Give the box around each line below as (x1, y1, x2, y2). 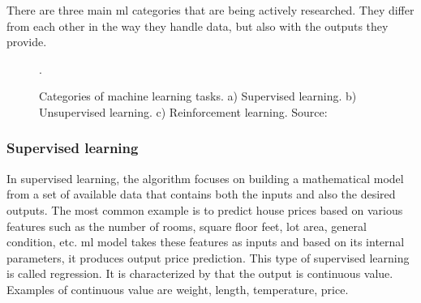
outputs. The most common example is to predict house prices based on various (6, 201, 403, 218)
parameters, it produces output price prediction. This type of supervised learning (6, 249, 410, 266)
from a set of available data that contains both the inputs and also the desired (6, 186, 396, 203)
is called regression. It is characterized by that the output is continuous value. (6, 265, 393, 282)
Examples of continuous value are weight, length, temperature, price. (6, 280, 349, 297)
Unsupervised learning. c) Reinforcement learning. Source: (39, 103, 328, 120)
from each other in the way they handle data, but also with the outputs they (6, 17, 389, 34)
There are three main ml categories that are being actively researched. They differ (6, 2, 415, 18)
